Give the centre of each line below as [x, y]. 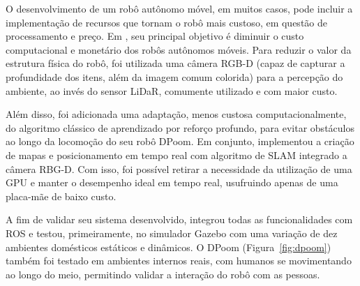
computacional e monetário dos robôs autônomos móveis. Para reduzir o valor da [179, 49]
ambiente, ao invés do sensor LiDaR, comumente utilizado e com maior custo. [172, 90]
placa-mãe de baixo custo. [61, 196]
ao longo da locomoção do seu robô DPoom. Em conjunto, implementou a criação [180, 141]
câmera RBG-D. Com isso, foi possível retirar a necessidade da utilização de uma [179, 168]
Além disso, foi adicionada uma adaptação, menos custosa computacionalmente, [176, 114]
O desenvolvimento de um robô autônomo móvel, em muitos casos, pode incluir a [179, 8]
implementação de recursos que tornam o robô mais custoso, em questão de [166, 22]
